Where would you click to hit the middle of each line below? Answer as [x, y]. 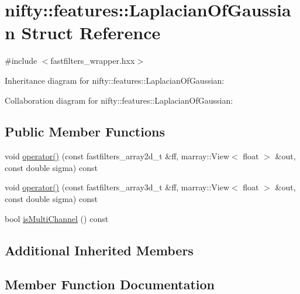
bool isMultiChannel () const [57, 218]
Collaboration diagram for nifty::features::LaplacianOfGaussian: [119, 100]
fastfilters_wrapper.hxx [93, 61]
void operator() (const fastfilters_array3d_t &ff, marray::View [117, 187]
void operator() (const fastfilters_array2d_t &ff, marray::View [117, 156]
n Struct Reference [83, 33]
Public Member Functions [85, 131]
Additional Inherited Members [99, 250]
